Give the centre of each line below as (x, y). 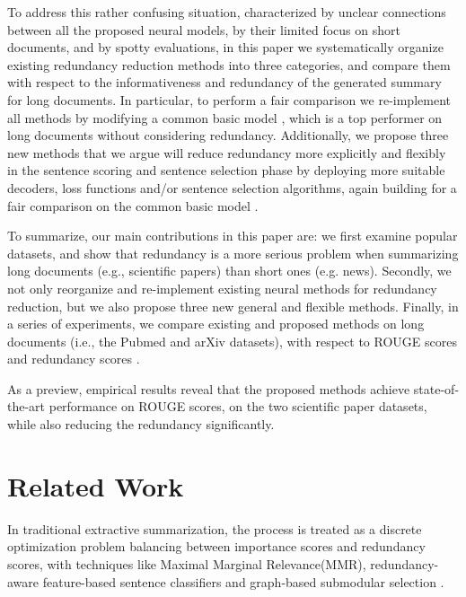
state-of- (436, 388)
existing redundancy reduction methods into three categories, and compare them (229, 64)
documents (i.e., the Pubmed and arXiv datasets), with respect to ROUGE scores (232, 341)
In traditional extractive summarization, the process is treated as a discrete (215, 528)
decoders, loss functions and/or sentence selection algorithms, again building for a (232, 187)
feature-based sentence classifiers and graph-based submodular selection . (243, 581)
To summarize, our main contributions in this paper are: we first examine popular (233, 236)
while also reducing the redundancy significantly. (141, 424)
